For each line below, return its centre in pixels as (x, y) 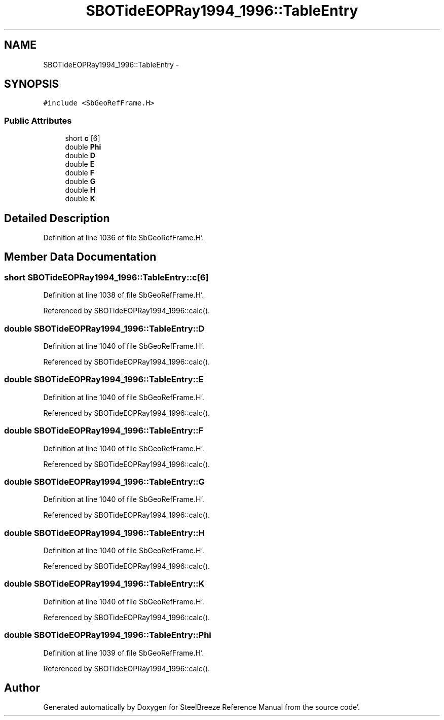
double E (80, 164)
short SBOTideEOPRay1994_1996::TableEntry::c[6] (106, 277)
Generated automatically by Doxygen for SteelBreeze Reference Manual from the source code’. (202, 707)
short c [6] (83, 138)
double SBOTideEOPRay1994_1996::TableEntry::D (104, 328)
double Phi (83, 147)
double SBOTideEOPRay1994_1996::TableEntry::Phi (108, 635)
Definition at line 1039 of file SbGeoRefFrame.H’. (124, 653)
